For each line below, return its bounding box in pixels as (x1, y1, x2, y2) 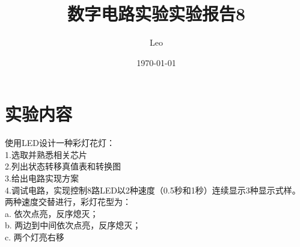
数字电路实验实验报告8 (67, 1, 246, 26)
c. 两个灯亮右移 (5, 231, 64, 243)
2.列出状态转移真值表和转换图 (5, 160, 121, 172)
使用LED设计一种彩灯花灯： (5, 136, 115, 149)
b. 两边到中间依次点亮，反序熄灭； (5, 219, 141, 231)
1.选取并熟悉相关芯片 (5, 148, 87, 160)
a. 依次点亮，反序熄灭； (5, 207, 99, 219)
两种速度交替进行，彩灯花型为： (5, 195, 131, 208)
